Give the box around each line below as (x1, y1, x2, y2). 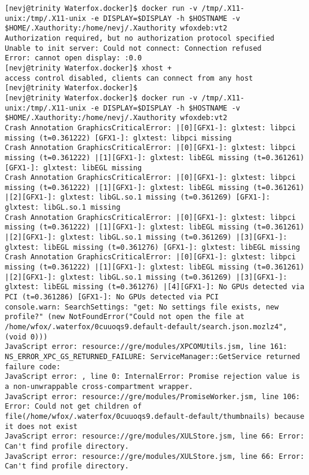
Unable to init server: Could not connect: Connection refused (5, 44, 262, 53)
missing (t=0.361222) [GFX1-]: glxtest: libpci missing (5, 133, 232, 142)
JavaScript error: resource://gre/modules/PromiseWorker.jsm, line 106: (5, 392, 300, 401)
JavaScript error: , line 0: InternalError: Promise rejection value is (5, 372, 300, 381)
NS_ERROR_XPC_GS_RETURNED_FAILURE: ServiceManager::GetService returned (5, 352, 300, 361)
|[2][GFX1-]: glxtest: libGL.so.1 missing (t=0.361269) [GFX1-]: (5, 193, 270, 202)
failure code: (5, 362, 61, 371)
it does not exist (5, 422, 78, 431)
